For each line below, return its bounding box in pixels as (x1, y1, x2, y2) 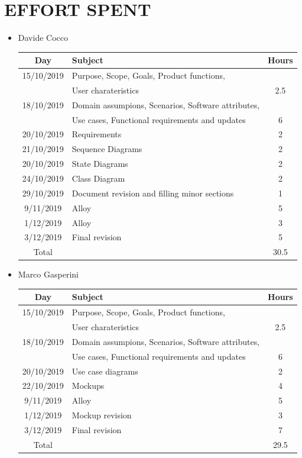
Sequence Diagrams (72, 143, 142, 155)
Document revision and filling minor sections (72, 186, 234, 199)
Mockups (72, 379, 105, 392)
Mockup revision (72, 409, 132, 421)
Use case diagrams (72, 365, 138, 377)
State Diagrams (72, 157, 128, 170)
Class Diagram (72, 172, 125, 184)
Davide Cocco (18, 31, 68, 44)
